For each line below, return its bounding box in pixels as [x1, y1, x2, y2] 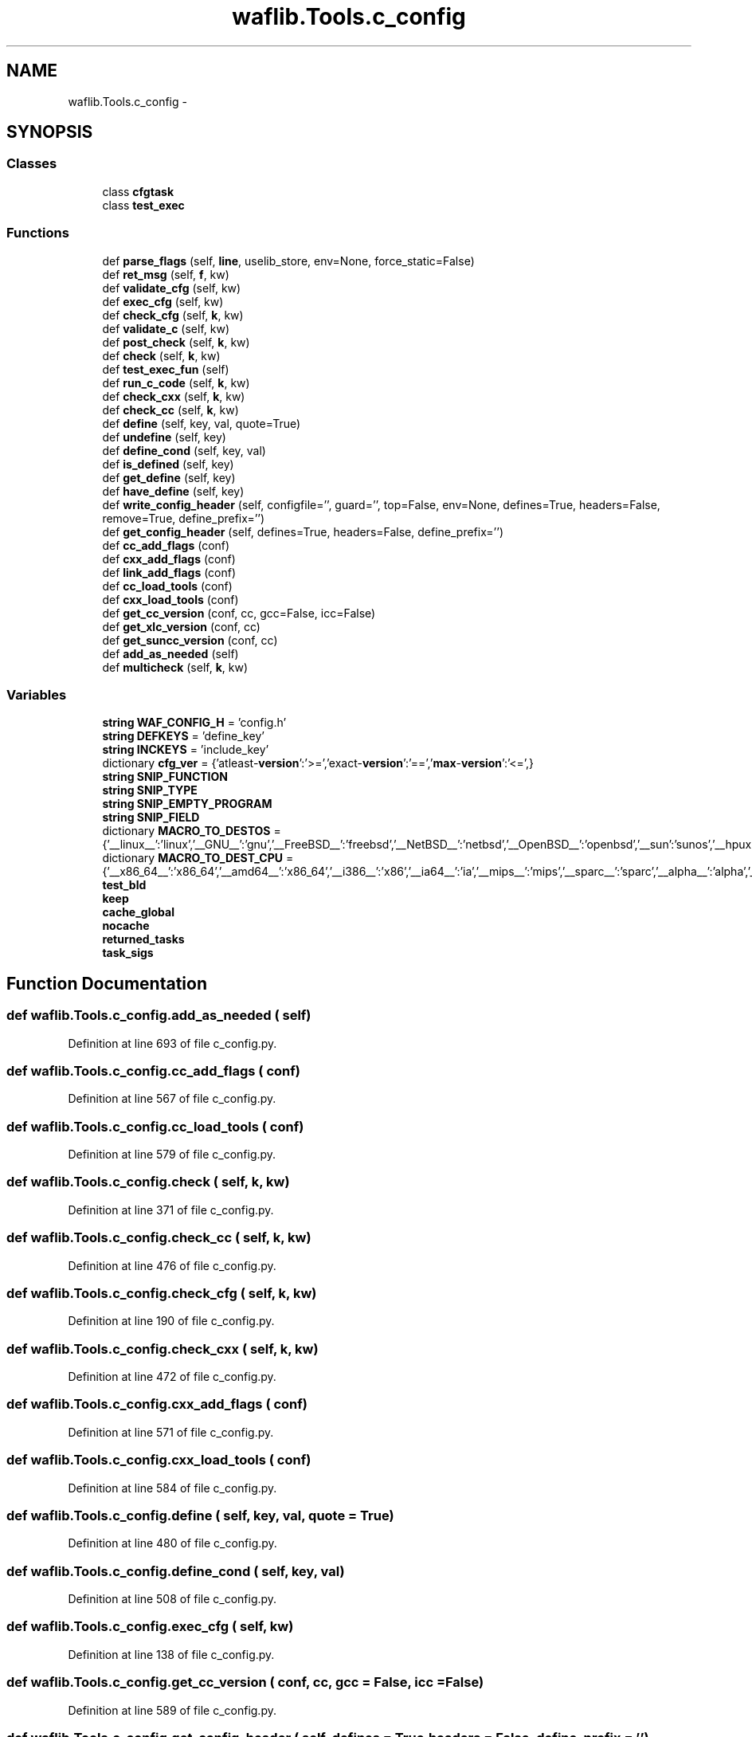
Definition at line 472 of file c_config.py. [68, 1370, 276, 1384]
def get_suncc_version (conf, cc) [102, 633, 278, 647]
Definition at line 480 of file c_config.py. [68, 1536, 277, 1551]
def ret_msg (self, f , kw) [102, 267, 229, 281]
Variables [6, 686, 67, 703]
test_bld [102, 878, 147, 892]
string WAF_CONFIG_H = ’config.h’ [102, 716, 287, 730]
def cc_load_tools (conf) [102, 578, 233, 593]
